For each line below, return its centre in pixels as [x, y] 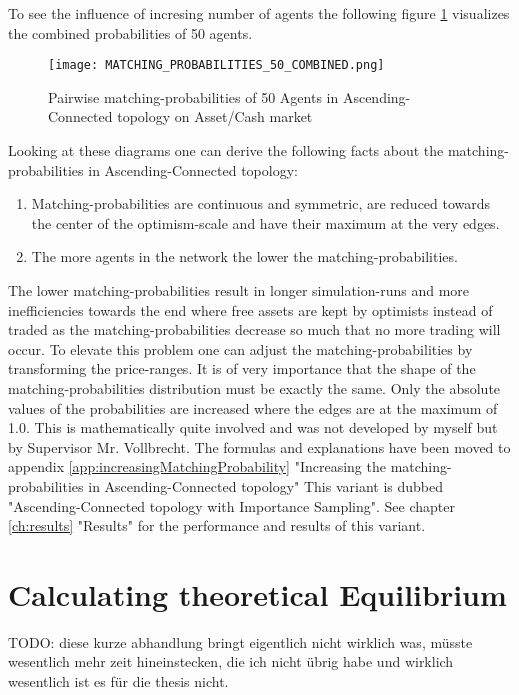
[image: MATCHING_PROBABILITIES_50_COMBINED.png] [216, 65]
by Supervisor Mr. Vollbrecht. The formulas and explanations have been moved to [259, 446]
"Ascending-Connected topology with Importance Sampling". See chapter [231, 505]
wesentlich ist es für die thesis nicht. [118, 681]
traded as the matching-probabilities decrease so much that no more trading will [254, 329]
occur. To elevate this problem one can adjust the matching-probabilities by [240, 348]
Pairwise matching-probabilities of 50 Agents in [193, 96]
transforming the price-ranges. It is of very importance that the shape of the [242, 368]
